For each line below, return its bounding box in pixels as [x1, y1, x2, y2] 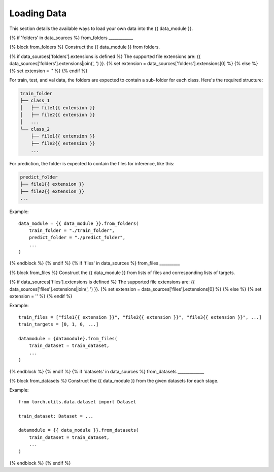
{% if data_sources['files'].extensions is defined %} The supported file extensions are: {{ [9, 279, 195, 285]
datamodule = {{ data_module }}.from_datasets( [18, 427, 139, 433]
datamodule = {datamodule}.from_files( [18, 336, 118, 341]
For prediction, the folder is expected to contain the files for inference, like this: [9, 160, 175, 166]
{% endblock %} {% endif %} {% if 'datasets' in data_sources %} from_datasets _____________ [9, 368, 204, 374]
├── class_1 [20, 98, 50, 104]
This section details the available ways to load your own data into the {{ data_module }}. [9, 25, 193, 32]
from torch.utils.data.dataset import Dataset [18, 399, 136, 404]
